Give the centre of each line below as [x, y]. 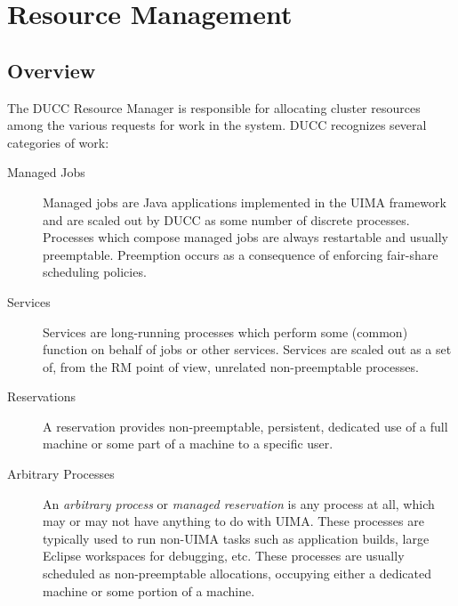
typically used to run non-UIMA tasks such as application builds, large [236, 538]
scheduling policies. [95, 272]
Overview [52, 70]
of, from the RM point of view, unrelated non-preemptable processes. [231, 366]
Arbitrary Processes [61, 474]
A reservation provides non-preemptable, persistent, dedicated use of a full [245, 426]
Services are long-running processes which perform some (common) [225, 331]
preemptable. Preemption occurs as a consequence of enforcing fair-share [241, 254]
